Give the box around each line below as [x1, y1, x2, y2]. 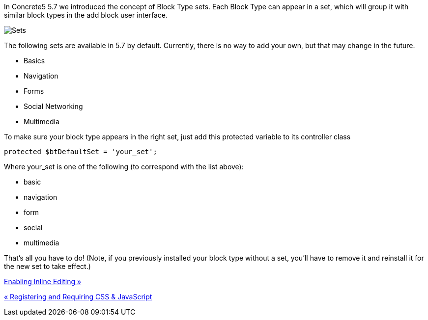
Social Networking [24, 102, 83, 110]
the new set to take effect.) [4, 262, 91, 270]
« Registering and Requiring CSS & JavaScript [4, 293, 152, 301]
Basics [24, 56, 45, 65]
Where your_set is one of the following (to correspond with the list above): [4, 162, 244, 171]
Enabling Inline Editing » [4, 277, 82, 286]
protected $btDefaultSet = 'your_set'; [4, 148, 157, 156]
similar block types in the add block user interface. [4, 11, 168, 19]
